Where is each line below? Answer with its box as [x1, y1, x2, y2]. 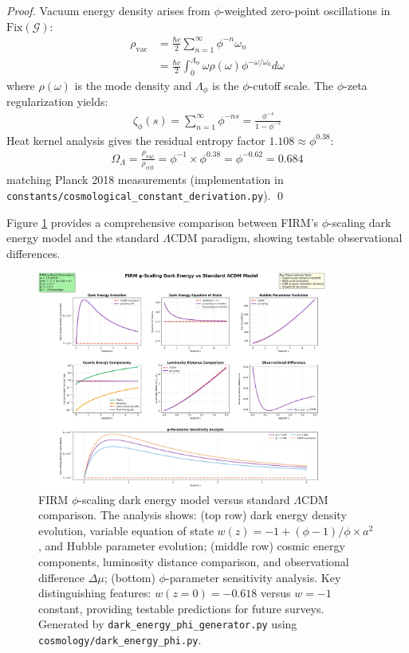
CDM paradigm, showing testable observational [170, 229, 403, 246]
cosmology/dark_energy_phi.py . [38, 631, 202, 648]
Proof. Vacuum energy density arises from [6, 2, 210, 18]
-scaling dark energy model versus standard [78, 491, 290, 507]
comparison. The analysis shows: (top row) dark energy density [38, 506, 347, 523]
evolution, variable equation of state [38, 522, 214, 538]
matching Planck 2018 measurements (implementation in [6, 171, 284, 188]
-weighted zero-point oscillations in [220, 2, 391, 18]
